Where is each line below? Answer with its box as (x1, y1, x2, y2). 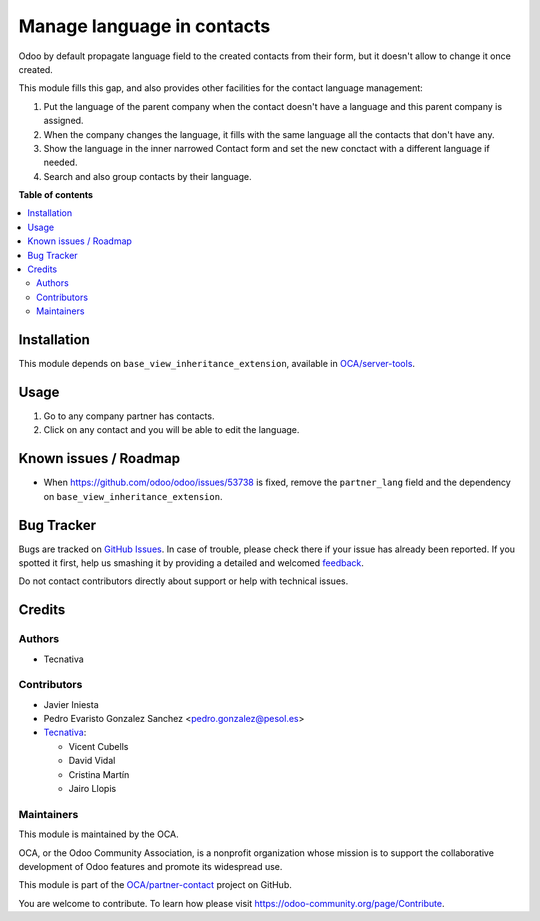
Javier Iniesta (43, 698, 99, 710)
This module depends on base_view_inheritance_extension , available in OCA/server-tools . (18, 358, 415, 370)
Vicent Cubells (68, 740, 129, 752)
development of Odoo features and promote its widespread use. (18, 860, 283, 872)
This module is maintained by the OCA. (18, 828, 179, 840)
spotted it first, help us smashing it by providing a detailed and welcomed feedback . (18, 556, 365, 569)
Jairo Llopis (68, 783, 117, 795)
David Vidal (68, 755, 116, 767)
